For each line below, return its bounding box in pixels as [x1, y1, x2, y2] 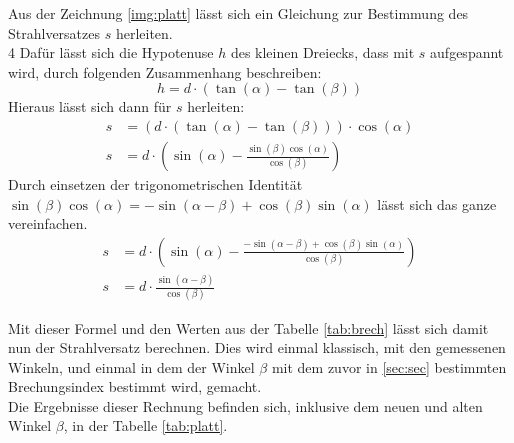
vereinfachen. [8, 213, 88, 234]
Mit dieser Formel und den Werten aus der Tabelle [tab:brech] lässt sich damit [8, 317, 489, 338]
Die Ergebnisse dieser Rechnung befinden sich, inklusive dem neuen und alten [8, 395, 483, 416]
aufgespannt [430, 42, 504, 63]
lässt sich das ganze [377, 193, 497, 214]
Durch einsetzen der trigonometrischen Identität [8, 174, 303, 195]
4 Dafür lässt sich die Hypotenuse [8, 42, 214, 63]
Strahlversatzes [8, 22, 101, 43]
